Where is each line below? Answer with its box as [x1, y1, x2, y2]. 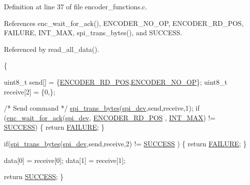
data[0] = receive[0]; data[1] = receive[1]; [4, 155, 125, 165]
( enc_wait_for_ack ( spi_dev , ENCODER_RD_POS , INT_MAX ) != [4, 112, 216, 122]
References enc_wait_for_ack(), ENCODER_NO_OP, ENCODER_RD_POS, [4, 18, 244, 28]
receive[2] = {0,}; [4, 86, 56, 96]
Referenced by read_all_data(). [4, 44, 100, 54]
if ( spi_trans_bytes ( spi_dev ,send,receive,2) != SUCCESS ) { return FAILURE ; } [4, 138, 247, 148]
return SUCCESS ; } [4, 171, 64, 182]
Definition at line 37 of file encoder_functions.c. [4, 1, 147, 11]
